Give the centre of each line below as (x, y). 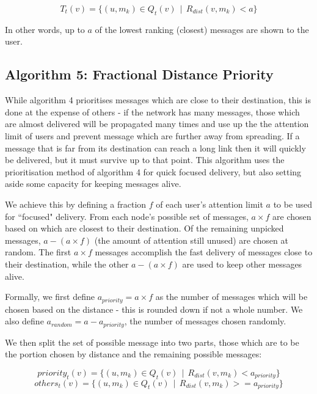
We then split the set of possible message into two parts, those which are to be (152, 342)
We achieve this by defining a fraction (76, 204)
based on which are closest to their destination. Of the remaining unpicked (144, 228)
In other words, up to (45, 29)
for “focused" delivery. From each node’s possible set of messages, (127, 216)
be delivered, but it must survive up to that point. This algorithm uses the (145, 160)
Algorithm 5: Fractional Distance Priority (139, 74)
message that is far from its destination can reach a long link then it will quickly (155, 148)
